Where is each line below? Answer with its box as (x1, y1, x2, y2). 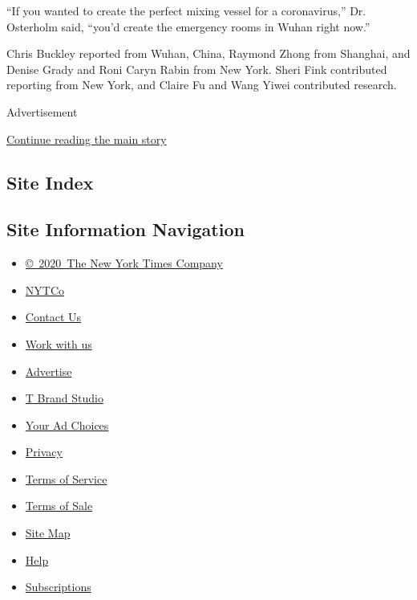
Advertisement (6, 103, 78, 120)
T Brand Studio (25, 390, 103, 406)
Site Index (6, 169, 94, 194)
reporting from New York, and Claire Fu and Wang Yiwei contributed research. (6, 76, 397, 93)
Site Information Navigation (6, 217, 245, 242)
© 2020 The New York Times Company (25, 255, 223, 271)
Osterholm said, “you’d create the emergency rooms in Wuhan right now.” (6, 18, 370, 35)
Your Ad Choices (25, 416, 109, 433)
